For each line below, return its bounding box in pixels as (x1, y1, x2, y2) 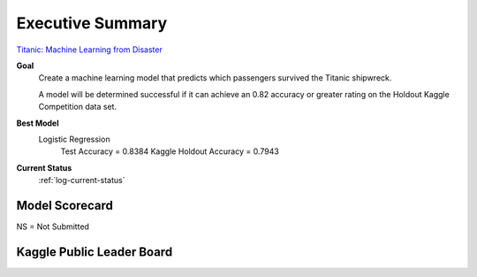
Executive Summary (16, 13, 168, 33)
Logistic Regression (38, 134, 110, 144)
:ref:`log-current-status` (38, 175, 125, 186)
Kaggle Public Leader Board (16, 244, 173, 259)
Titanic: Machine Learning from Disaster (16, 44, 163, 55)
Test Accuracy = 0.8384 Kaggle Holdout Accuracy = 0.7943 (60, 146, 280, 157)
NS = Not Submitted (16, 221, 90, 232)
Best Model (16, 118, 59, 128)
